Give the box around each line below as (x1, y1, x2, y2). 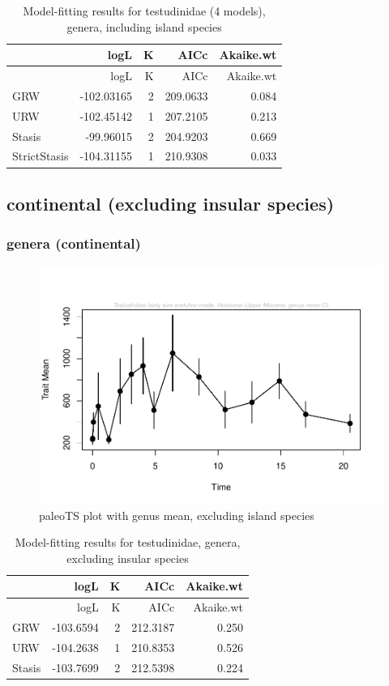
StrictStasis (12, 147, 69, 164)
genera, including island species (66, 18, 222, 35)
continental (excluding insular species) (6, 190, 335, 215)
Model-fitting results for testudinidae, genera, (15, 534, 241, 551)
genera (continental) (6, 233, 141, 254)
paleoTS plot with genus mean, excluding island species (39, 506, 314, 523)
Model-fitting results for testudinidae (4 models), (23, 2, 266, 19)
